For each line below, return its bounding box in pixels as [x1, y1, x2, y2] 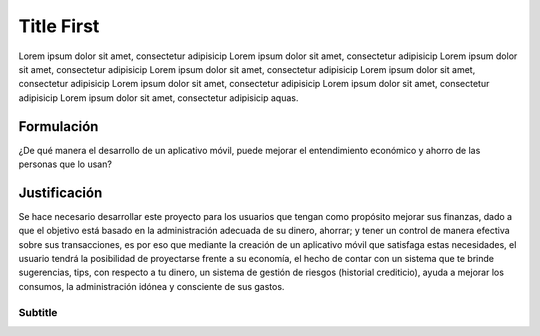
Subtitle [18, 305, 58, 319]
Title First [18, 15, 100, 37]
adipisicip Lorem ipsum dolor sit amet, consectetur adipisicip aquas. [18, 91, 299, 104]
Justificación [18, 184, 103, 201]
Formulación [18, 118, 99, 135]
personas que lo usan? [18, 158, 112, 170]
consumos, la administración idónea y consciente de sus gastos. [18, 280, 285, 292]
